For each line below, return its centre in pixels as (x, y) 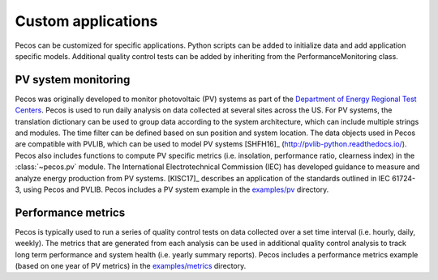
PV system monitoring (73, 80)
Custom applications (86, 21)
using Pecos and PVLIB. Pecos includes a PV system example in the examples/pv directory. (176, 189)
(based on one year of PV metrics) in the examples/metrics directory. (131, 266)
